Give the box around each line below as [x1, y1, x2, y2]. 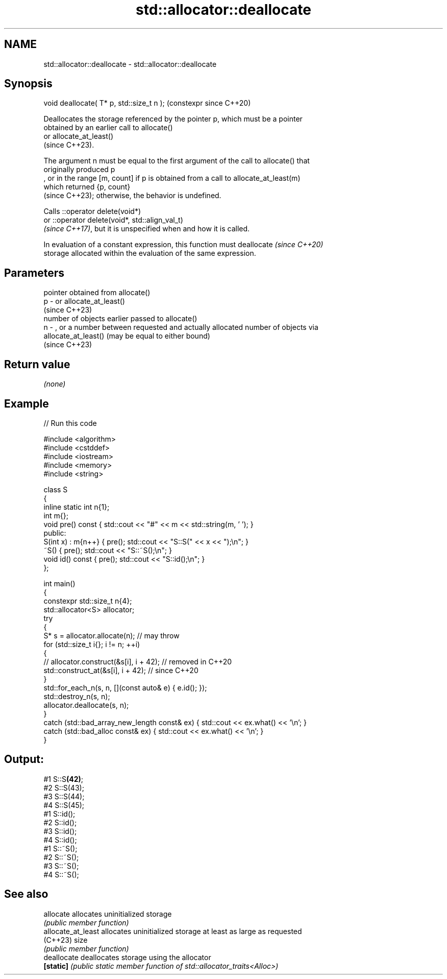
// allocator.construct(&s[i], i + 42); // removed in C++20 [43, 657, 232, 666]
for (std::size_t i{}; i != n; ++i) [43, 639, 140, 649]
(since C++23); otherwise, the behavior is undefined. [43, 191, 221, 200]
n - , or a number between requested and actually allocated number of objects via [43, 323, 318, 332]
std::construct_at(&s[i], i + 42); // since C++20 [43, 665, 198, 675]
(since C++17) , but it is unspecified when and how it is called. [43, 224, 250, 233]
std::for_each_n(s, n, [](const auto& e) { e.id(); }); [43, 683, 207, 692]
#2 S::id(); [43, 818, 77, 827]
